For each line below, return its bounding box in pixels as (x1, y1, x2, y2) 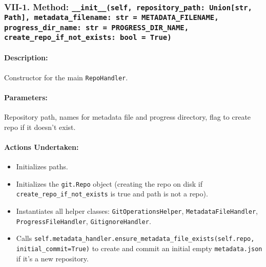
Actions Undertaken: (4, 141, 79, 152)
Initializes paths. (16, 161, 68, 172)
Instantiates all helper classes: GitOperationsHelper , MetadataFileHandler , (16, 206, 258, 216)
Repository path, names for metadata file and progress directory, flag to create (4, 112, 251, 122)
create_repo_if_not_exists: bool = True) (4, 33, 172, 42)
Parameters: (4, 92, 48, 102)
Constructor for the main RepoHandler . (4, 72, 128, 82)
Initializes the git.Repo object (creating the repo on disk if (16, 178, 202, 189)
